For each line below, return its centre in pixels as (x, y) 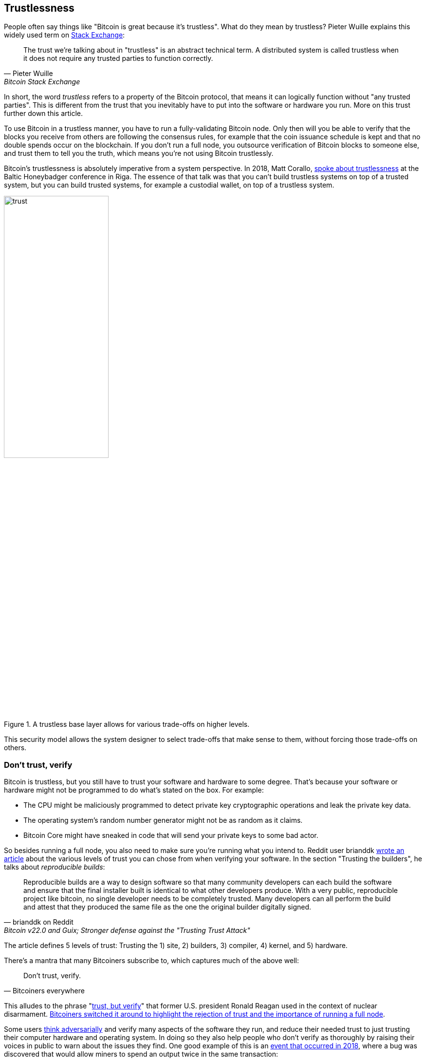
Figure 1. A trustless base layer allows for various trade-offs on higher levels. (127, 724)
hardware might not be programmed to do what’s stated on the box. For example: (134, 790)
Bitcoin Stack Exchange (42, 82)
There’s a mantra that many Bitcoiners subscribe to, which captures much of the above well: (151, 961)
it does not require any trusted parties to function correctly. (118, 58)
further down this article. (44, 114)
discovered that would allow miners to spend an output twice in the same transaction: (141, 1054)
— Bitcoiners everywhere (44, 991)
